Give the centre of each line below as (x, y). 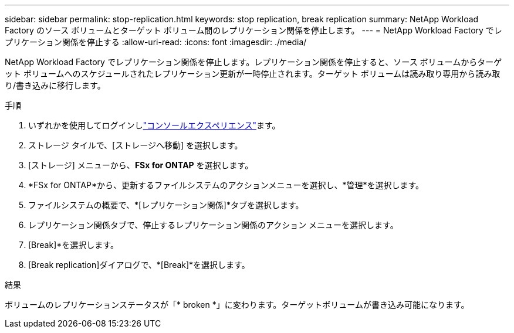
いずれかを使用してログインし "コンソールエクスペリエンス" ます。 (154, 125)
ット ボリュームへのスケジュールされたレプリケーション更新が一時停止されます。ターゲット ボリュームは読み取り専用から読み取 (253, 74)
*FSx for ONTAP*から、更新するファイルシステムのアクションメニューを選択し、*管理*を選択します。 (226, 185)
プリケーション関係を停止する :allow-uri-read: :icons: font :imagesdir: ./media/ (156, 42)
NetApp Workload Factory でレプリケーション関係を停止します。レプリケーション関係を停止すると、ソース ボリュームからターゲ (253, 62)
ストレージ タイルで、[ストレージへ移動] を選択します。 (136, 145)
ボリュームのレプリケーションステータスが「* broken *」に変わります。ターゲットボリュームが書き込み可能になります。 (237, 305)
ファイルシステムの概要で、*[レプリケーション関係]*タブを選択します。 (166, 205)
